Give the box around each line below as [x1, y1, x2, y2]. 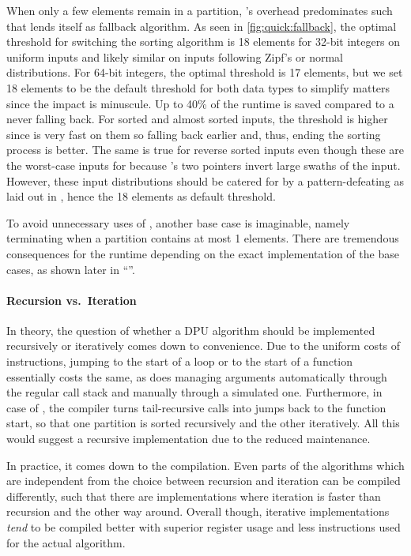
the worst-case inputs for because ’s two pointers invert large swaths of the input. [6, 156, 401, 173]
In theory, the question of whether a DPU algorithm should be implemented [6, 321, 375, 338]
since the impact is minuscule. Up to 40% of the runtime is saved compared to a [6, 95, 394, 111]
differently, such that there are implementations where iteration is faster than [6, 487, 381, 504]
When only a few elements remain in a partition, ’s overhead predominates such [6, 2, 393, 18]
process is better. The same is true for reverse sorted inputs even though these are [6, 141, 404, 158]
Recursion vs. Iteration [6, 291, 137, 308]
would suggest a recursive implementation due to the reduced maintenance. [6, 430, 371, 447]
